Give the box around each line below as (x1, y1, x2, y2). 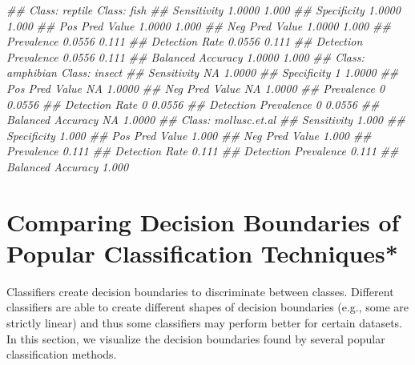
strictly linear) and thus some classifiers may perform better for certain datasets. (6, 315, 403, 331)
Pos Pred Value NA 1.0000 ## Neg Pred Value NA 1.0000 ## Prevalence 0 (6, 79, 385, 96)
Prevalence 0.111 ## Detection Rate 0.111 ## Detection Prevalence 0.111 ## (6, 142, 399, 159)
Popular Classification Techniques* (6, 236, 398, 269)
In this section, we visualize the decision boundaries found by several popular (6, 330, 385, 347)
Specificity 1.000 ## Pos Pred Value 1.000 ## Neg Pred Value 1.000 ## (6, 126, 372, 143)
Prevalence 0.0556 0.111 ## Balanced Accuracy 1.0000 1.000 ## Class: (6, 48, 365, 65)
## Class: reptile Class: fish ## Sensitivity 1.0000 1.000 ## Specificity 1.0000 (6, 2, 401, 18)
